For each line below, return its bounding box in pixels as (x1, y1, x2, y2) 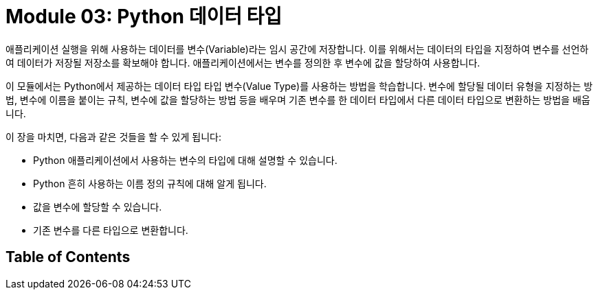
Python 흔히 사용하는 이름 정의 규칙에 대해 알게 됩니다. (33, 177, 267, 189)
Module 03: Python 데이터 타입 (5, 5, 283, 28)
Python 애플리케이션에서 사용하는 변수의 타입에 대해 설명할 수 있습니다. (33, 154, 337, 166)
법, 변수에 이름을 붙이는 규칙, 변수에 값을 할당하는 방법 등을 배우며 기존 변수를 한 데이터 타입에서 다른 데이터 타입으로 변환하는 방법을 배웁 (5, 93, 590, 106)
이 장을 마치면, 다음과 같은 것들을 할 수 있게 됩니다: (5, 130, 221, 143)
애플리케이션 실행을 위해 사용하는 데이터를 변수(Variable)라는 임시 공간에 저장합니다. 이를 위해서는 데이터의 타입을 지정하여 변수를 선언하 (5, 43, 589, 55)
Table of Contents (5, 248, 131, 266)
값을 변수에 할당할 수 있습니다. (33, 200, 162, 213)
